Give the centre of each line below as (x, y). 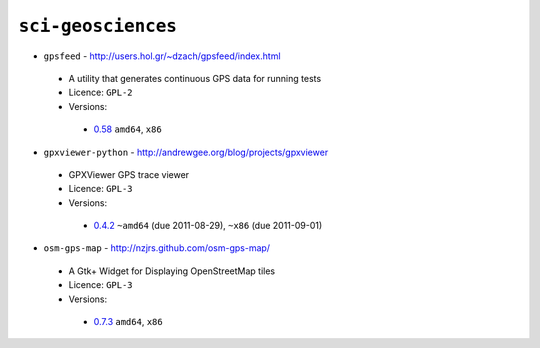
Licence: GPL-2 (101, 92)
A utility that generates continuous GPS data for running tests (195, 78)
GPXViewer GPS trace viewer (129, 174)
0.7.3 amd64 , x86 (128, 322)
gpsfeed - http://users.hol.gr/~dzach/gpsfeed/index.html (162, 56)
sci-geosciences (97, 26)
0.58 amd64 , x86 (127, 129)
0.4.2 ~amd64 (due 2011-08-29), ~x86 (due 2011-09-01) (208, 226)
